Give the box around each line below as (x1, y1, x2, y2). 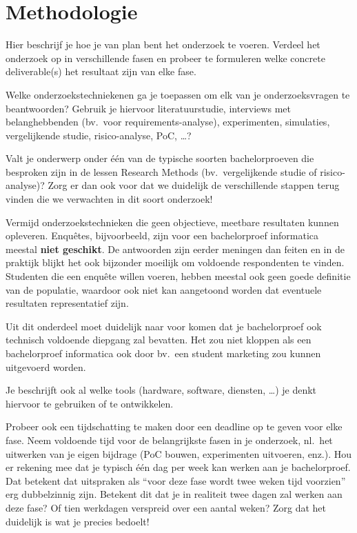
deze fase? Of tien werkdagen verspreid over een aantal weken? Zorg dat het (6, 500, 327, 514)
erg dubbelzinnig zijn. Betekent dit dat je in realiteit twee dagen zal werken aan (6, 487, 343, 501)
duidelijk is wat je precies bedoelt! (6, 514, 150, 528)
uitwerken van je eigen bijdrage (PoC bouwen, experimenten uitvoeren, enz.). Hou (6, 446, 352, 461)
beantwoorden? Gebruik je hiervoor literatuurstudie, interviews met (6, 101, 291, 115)
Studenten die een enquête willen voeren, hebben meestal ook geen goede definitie (6, 269, 351, 283)
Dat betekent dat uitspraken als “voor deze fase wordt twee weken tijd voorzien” (6, 473, 346, 487)
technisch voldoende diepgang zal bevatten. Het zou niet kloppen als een (6, 332, 312, 347)
